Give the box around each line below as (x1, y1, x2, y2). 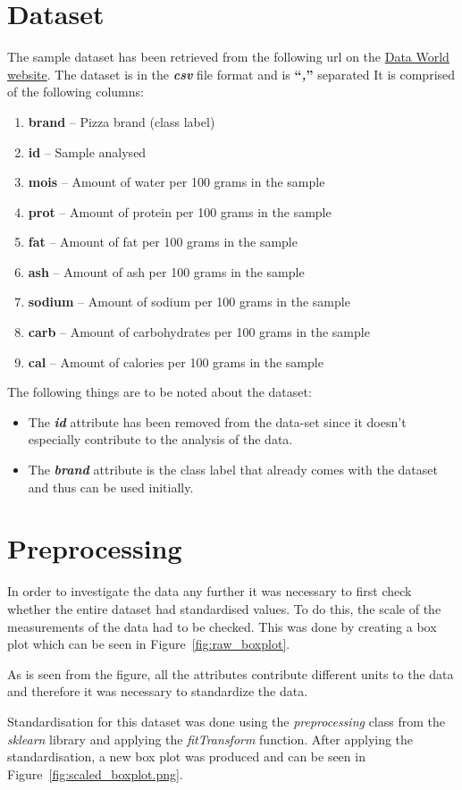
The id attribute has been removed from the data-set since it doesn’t (28, 412, 407, 431)
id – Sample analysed (28, 142, 147, 161)
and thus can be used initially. (28, 477, 194, 496)
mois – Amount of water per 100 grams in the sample (28, 172, 325, 191)
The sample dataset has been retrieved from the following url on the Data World (7, 47, 449, 66)
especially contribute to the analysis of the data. (28, 430, 293, 449)
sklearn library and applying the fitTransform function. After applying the (7, 729, 414, 748)
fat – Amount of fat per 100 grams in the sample (28, 232, 298, 251)
